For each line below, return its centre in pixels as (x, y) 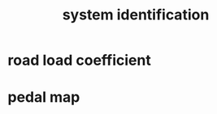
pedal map (44, 97)
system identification (136, 15)
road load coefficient (79, 60)
